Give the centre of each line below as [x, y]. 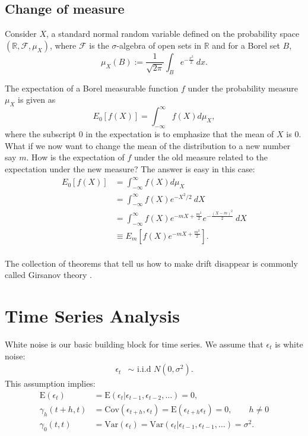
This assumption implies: [50, 383]
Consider [21, 34]
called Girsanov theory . [48, 275]
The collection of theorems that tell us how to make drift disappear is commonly [151, 263]
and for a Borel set [246, 45]
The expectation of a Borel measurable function [92, 88]
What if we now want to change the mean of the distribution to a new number [148, 145]
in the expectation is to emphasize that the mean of [180, 134]
